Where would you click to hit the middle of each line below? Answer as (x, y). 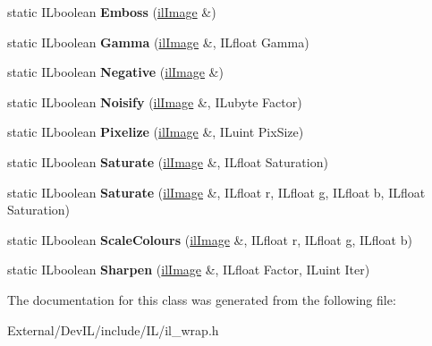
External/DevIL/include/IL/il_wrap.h (113, 329)
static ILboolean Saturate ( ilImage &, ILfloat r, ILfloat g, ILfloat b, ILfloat (216, 192)
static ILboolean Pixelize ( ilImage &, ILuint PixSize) (156, 132)
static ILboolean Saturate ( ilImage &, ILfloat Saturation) (168, 161)
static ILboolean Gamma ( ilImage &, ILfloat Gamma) (158, 42)
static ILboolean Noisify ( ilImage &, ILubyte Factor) (155, 101)
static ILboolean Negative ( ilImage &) (115, 72)
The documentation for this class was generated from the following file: (202, 299)
